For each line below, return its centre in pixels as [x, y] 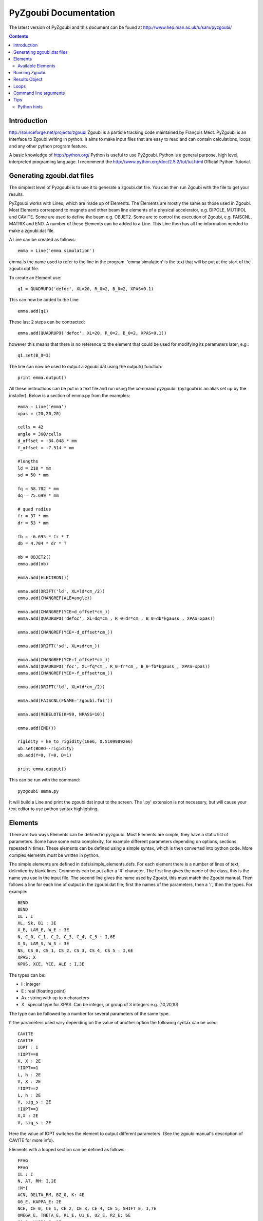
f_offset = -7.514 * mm [46, 448]
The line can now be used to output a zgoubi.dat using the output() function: [86, 366]
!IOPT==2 [28, 1088]
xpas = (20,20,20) [40, 413]
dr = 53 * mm [33, 523]
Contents [19, 36]
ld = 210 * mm [34, 468]
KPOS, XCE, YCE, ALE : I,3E [51, 964]
